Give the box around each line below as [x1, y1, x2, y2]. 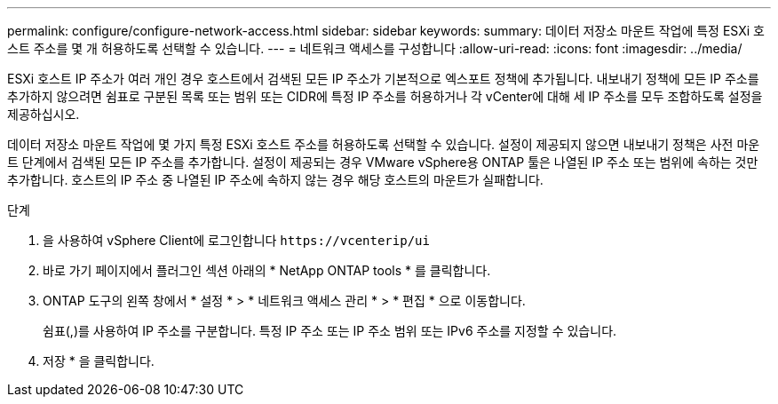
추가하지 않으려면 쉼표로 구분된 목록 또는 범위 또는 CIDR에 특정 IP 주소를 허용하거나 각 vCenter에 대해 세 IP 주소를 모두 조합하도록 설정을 [7, 89, 763, 104]
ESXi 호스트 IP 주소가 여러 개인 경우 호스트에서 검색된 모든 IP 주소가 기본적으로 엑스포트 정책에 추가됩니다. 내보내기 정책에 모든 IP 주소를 [7, 71, 759, 86]
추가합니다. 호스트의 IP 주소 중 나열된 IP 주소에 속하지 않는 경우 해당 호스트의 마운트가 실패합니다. [7, 172, 544, 187]
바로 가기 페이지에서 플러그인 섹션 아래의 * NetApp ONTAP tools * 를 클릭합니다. [43, 263, 491, 278]
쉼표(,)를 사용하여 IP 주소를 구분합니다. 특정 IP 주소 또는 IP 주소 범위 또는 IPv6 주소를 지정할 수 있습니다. [43, 323, 617, 338]
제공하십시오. [7, 107, 80, 122]
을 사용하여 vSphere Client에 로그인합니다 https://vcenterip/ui [43, 233, 430, 248]
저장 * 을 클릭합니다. [43, 353, 155, 368]
